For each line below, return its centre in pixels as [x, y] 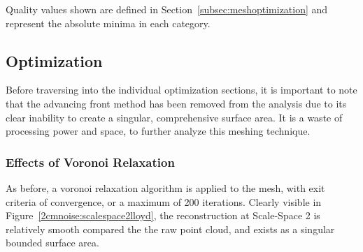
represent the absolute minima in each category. [108, 23]
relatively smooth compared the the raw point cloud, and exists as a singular [170, 229]
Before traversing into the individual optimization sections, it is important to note [181, 90]
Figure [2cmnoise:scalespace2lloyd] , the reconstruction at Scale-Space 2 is [163, 215]
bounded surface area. [52, 243]
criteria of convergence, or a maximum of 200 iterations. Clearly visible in [164, 201]
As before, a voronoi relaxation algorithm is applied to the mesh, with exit [165, 187]
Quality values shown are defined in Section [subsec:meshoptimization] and [167, 9]
